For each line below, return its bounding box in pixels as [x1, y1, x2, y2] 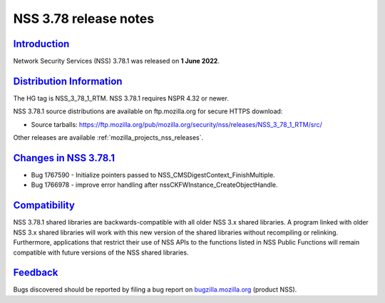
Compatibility [13, 200, 75, 212]
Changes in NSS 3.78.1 [13, 152, 115, 164]
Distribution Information [13, 75, 123, 87]
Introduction [13, 38, 70, 50]
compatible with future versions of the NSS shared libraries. [13, 248, 189, 257]
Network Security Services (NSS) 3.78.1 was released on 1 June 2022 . [13, 57, 220, 66]
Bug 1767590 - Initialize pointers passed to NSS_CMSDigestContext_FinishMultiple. [31, 171, 275, 180]
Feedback [13, 267, 58, 279]
